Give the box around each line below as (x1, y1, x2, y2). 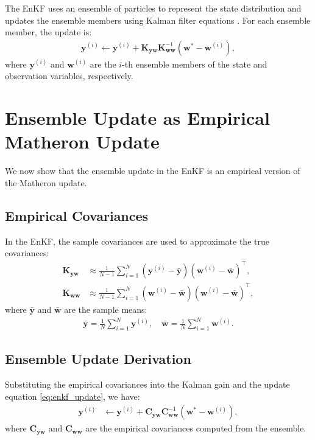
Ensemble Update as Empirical (5, 105, 270, 130)
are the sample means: (64, 302, 147, 315)
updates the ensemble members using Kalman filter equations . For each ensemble (5, 13, 311, 26)
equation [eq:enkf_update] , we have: (5, 389, 140, 402)
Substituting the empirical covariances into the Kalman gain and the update (5, 378, 290, 391)
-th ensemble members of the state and (122, 57, 267, 70)
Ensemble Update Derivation (5, 349, 191, 368)
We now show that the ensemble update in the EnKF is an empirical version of (5, 164, 300, 177)
